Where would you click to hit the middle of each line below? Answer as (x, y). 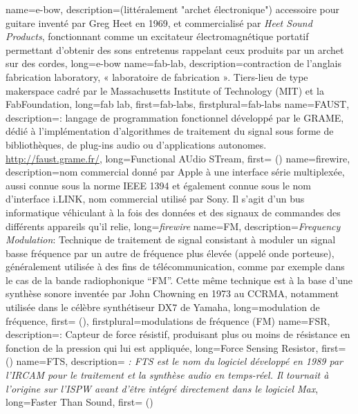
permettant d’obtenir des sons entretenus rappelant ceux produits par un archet (175, 49)
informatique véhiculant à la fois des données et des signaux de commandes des (173, 212)
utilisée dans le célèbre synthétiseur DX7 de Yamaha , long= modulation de (163, 307)
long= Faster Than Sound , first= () (79, 402)
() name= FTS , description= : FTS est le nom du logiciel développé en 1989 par (174, 361)
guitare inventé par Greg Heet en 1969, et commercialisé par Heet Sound (159, 22)
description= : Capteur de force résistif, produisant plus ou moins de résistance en (178, 334)
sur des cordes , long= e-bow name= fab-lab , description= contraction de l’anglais (173, 63)
